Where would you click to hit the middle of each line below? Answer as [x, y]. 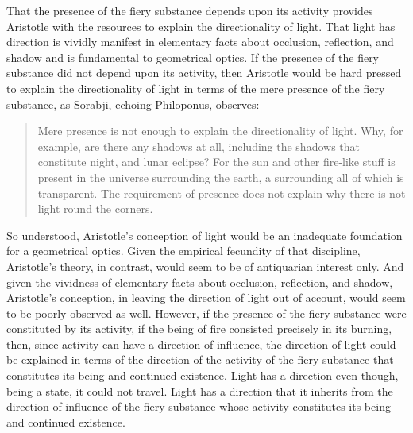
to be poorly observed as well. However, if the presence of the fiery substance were [206, 313]
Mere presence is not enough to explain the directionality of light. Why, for [220, 131]
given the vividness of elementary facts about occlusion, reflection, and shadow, [200, 282]
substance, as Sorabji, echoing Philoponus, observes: [133, 104]
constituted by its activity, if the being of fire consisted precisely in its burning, [199, 329]
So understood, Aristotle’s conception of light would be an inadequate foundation [205, 235]
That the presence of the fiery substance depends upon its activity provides [190, 10]
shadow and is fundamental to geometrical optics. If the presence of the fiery [193, 57]
